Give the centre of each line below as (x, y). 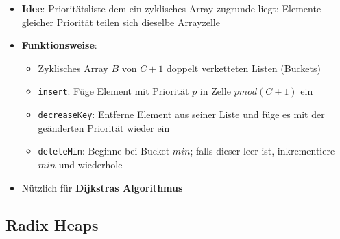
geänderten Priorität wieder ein (104, 127)
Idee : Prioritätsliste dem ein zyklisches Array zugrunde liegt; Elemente (171, 8)
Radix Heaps (52, 224)
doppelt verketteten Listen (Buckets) (243, 68)
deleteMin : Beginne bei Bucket (104, 151)
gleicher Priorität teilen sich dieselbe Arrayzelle (121, 22)
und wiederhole (90, 164)
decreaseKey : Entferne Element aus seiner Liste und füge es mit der (181, 114)
